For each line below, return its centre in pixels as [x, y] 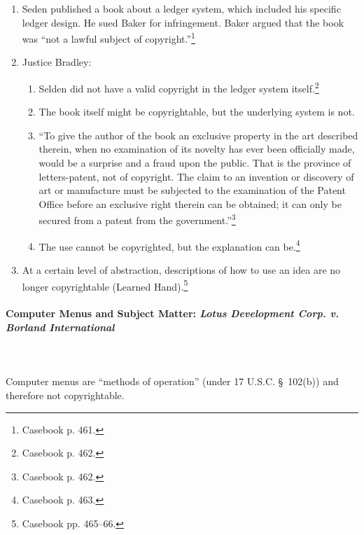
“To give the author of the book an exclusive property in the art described [198, 135]
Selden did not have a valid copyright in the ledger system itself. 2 [179, 87]
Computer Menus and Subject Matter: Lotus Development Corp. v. [172, 313]
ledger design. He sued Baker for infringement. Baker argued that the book [183, 22]
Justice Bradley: [57, 62]
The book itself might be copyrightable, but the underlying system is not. [197, 112]
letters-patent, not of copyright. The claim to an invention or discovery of [196, 176]
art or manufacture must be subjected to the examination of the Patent [192, 190]
